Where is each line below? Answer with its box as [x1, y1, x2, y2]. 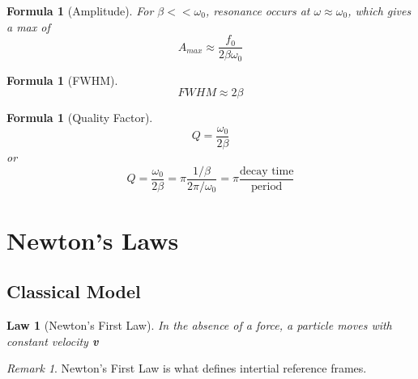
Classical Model [6, 279, 141, 304]
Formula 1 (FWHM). [6, 71, 118, 88]
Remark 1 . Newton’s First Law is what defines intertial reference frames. [6, 360, 367, 377]
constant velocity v [6, 332, 99, 349]
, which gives [348, 2, 412, 19]
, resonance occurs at [205, 2, 310, 19]
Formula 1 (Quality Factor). [6, 109, 153, 126]
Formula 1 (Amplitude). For [6, 2, 154, 19]
